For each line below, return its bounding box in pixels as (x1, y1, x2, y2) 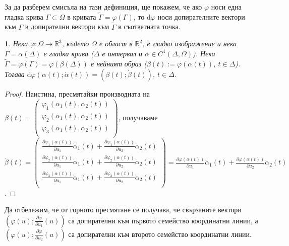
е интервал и (102, 48, 143, 58)
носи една (211, 2, 242, 12)
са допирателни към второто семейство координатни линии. (68, 228, 252, 239)
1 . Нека (5, 38, 28, 49)
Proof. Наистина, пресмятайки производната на (5, 89, 150, 99)
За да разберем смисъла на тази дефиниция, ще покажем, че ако (5, 2, 202, 12)
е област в (99, 38, 133, 49)
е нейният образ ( (90, 58, 147, 68)
